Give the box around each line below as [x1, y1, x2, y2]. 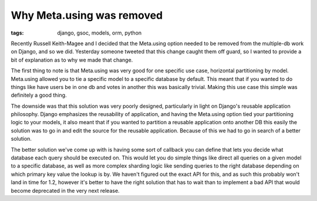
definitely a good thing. [11, 91, 67, 99]
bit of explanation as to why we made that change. [11, 56, 133, 63]
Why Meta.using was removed [11, 9, 163, 22]
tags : [11, 29, 24, 36]
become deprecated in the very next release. [11, 187, 120, 194]
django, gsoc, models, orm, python [57, 29, 142, 36]
